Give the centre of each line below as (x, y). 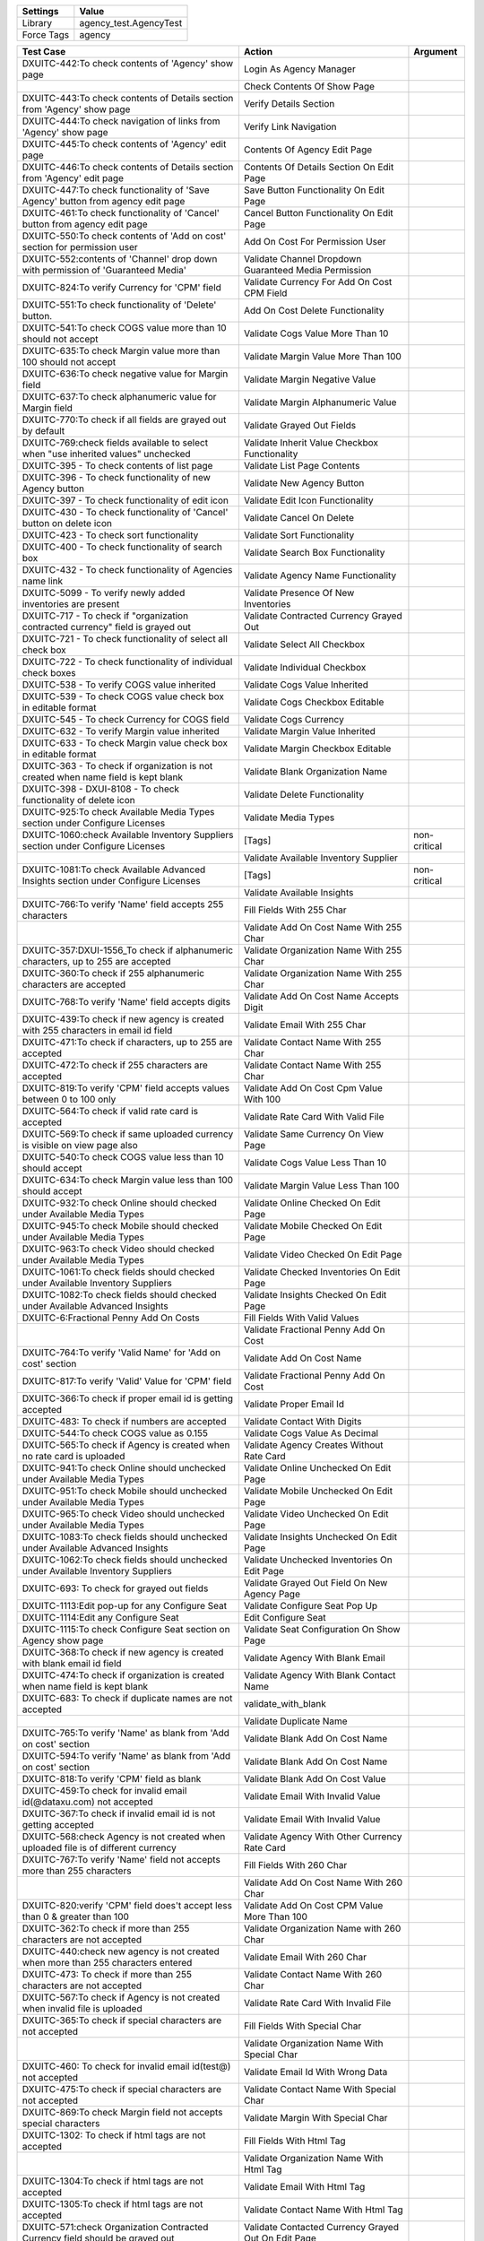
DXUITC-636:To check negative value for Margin (125, 374)
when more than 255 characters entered (107, 1963)
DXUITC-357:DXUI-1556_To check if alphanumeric (127, 950)
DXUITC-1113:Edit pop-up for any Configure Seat (125, 1606)
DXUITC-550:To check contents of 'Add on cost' (124, 236)
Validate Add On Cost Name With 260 (323, 1882)
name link (42, 581)
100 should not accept (69, 362)
